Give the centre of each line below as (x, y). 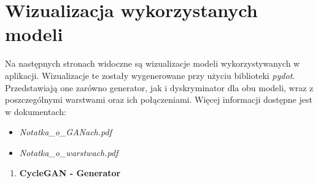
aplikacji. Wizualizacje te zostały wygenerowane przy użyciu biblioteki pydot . (150, 75)
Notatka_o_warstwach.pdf (69, 152)
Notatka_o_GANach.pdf (65, 132)
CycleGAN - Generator (70, 173)
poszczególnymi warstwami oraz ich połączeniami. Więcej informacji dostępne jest (159, 99)
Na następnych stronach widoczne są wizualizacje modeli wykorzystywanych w (153, 63)
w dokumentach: (36, 111)
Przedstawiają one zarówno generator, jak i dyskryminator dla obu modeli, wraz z (159, 87)
